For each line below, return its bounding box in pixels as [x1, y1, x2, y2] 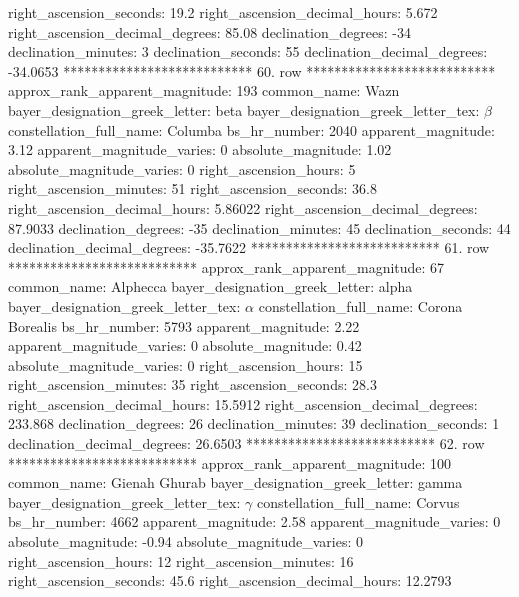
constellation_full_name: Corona [258, 295, 463, 316]
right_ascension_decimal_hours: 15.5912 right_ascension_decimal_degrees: [8, 393, 478, 414]
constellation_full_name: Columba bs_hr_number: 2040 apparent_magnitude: [8, 119, 495, 140]
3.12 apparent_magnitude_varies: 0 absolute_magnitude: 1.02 [8, 139, 392, 160]
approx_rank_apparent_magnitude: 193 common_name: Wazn [8, 80, 400, 101]
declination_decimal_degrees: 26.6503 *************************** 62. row [8, 433, 485, 454]
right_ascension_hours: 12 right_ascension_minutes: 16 [8, 550, 354, 571]
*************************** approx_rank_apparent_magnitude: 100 [8, 452, 452, 473]
